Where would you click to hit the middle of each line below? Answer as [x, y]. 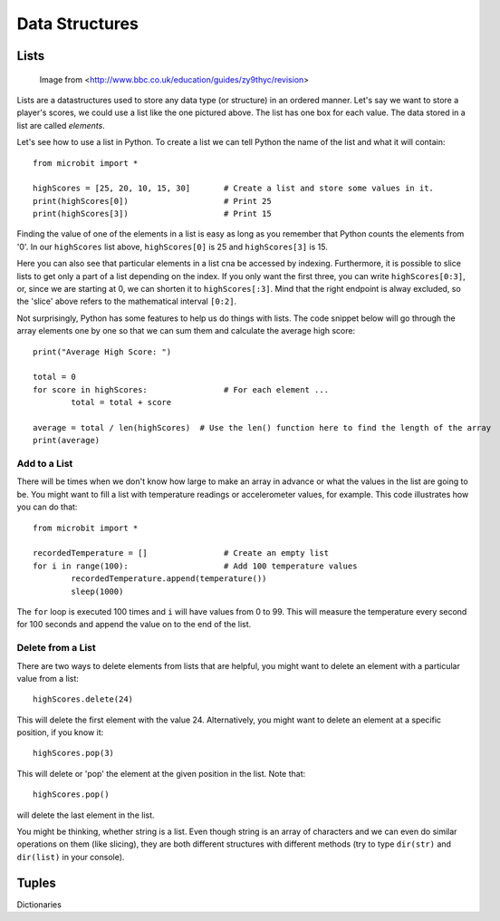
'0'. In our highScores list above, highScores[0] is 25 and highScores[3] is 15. [172, 247]
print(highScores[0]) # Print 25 [152, 201]
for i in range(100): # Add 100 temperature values [195, 566]
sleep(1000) [97, 591]
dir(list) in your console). [71, 857]
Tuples [36, 882]
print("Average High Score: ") [102, 352]
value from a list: [48, 678]
